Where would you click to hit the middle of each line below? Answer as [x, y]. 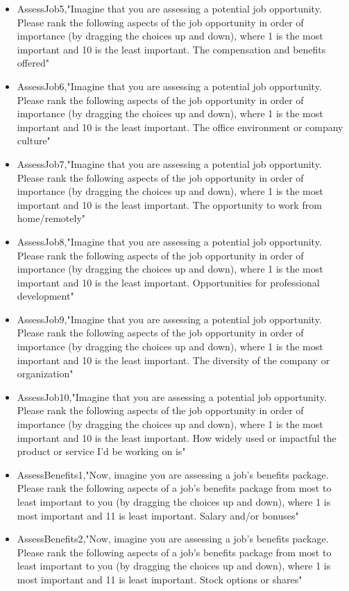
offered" [33, 63]
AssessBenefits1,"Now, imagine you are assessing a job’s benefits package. [173, 474]
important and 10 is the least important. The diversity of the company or [173, 360]
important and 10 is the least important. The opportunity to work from [169, 204]
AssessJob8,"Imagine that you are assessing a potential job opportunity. [169, 241]
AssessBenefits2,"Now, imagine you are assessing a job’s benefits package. [173, 539]
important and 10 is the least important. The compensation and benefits [171, 49]
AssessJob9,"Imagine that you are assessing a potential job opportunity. [169, 319]
